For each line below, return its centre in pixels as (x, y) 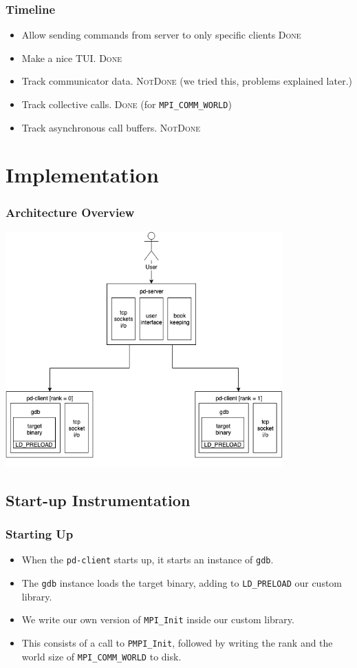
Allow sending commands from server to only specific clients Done (161, 35)
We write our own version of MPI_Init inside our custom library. (158, 619)
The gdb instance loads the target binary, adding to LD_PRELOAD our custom (182, 582)
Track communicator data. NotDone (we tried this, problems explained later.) (187, 81)
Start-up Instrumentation (98, 500)
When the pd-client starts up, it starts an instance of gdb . (148, 560)
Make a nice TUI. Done (72, 58)
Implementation (82, 175)
